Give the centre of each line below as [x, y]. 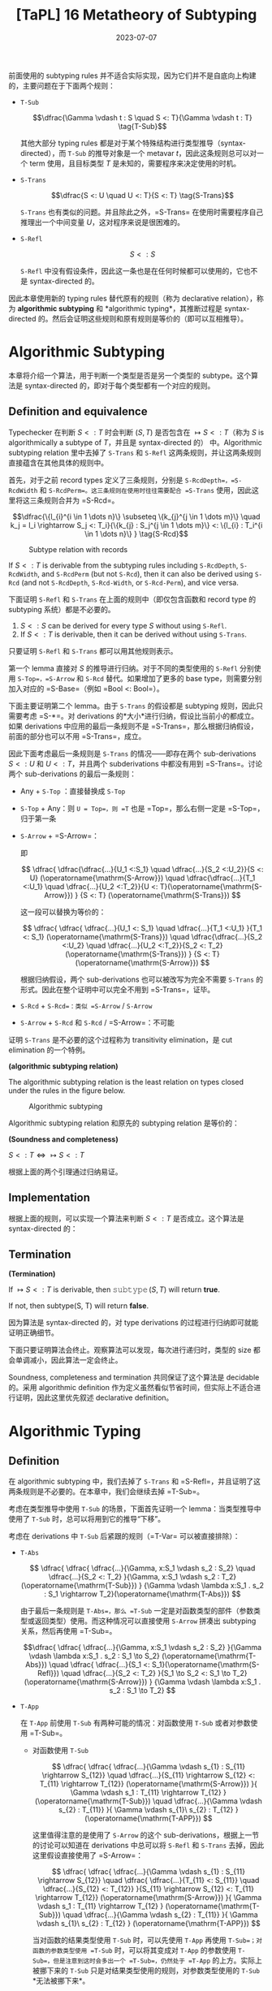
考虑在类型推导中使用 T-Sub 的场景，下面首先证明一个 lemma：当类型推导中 [135, 1509]
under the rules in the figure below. [67, 1091]
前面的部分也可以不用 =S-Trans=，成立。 [77, 736]
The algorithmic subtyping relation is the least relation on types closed [126, 1082]
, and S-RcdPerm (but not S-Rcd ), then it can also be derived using [145, 573]
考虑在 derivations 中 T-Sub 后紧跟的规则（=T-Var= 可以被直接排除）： [125, 1536]
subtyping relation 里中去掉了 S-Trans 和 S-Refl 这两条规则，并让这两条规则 [135, 452]
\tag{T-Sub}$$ [142, 126]
